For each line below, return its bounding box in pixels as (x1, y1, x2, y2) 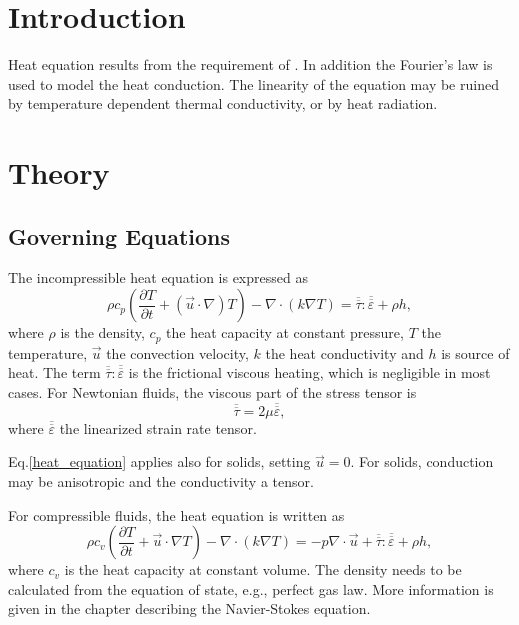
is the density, (60, 322, 145, 343)
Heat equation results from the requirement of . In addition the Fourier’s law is (8, 54, 493, 75)
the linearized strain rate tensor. (59, 417, 257, 438)
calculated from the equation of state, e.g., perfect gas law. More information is (8, 578, 494, 599)
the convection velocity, (106, 342, 249, 363)
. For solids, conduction (350, 451, 494, 472)
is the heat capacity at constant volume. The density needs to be (64, 559, 462, 580)
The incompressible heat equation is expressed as (8, 267, 308, 288)
